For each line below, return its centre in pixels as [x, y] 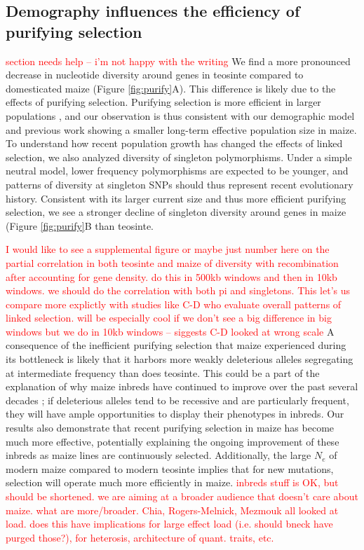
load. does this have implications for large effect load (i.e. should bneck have [169, 524]
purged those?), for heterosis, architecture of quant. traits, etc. [140, 537]
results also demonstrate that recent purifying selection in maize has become [170, 428]
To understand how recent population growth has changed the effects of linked [174, 143]
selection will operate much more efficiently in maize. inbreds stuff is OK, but [172, 482]
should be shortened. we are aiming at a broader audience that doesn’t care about [182, 496]
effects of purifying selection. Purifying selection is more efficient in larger [163, 102]
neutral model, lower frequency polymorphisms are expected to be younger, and [177, 171]
